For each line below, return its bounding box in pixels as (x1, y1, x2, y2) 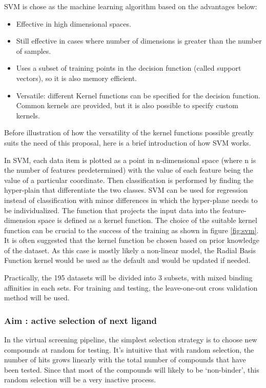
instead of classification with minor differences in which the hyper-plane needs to (4, 194, 258, 205)
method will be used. (4, 292, 70, 303)
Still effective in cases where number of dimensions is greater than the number (16, 35, 262, 46)
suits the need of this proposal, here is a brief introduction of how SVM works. (4, 137, 251, 148)
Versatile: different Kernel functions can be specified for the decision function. (16, 90, 260, 100)
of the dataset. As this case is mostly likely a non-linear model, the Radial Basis (4, 244, 256, 255)
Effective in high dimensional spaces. (16, 18, 131, 29)
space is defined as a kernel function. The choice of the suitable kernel (38, 215, 257, 226)
